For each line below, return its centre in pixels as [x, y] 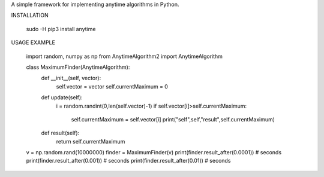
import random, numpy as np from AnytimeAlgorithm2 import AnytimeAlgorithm [124, 56]
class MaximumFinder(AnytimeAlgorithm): [78, 67]
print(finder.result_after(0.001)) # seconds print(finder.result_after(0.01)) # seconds [128, 161]
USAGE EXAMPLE [33, 42]
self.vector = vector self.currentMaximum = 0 [112, 86]
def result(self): [60, 133]
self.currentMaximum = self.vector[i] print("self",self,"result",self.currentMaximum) [173, 119]
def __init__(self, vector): [71, 78]
